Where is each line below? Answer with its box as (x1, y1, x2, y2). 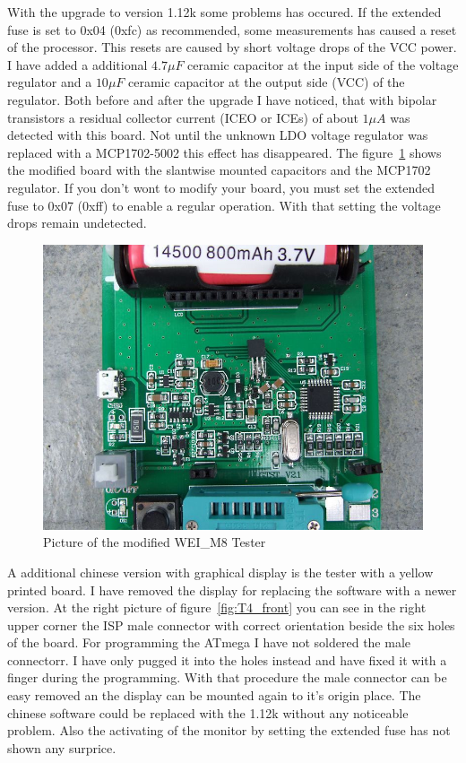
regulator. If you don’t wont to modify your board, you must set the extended (7, 178, 436, 196)
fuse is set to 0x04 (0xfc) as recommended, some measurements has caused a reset (7, 20, 457, 39)
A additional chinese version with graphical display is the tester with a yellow (7, 562, 434, 581)
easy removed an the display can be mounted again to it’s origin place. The (7, 686, 421, 705)
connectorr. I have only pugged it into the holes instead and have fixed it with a (7, 650, 447, 669)
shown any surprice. (7, 738, 116, 757)
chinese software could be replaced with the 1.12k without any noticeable (7, 703, 409, 722)
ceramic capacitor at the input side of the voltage (187, 55, 459, 74)
